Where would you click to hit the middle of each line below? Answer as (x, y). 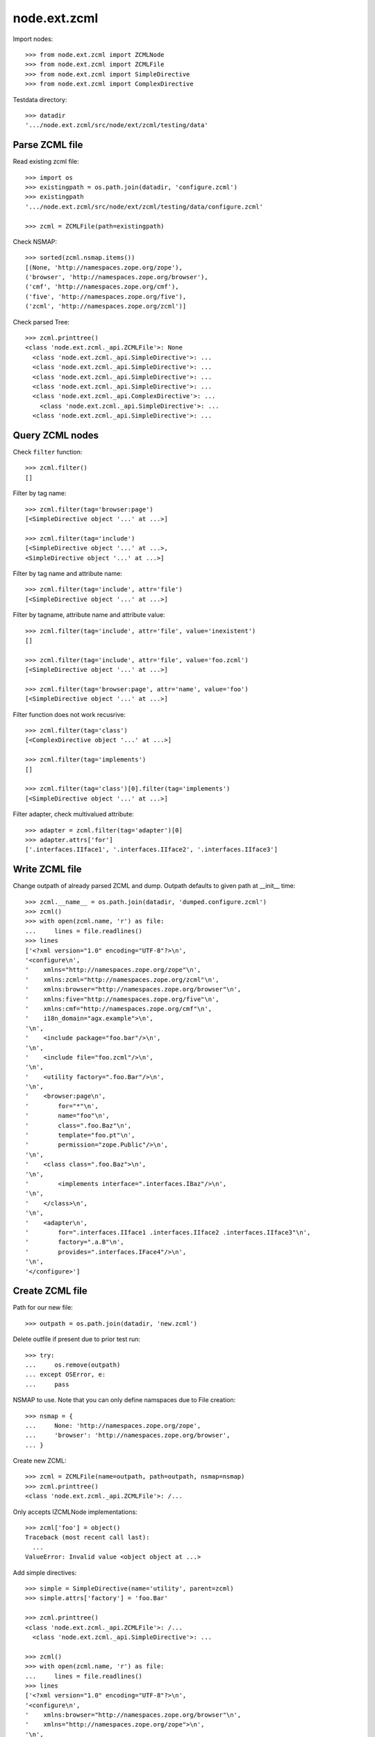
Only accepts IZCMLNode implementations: (75, 1512)
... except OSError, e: (66, 1375)
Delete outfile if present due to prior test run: (77, 1339)
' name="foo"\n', (67, 1116)
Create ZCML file (50, 1291)
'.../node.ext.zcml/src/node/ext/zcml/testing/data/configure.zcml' (144, 206)
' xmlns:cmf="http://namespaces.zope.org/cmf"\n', (118, 1009)
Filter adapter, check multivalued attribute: (74, 814)
